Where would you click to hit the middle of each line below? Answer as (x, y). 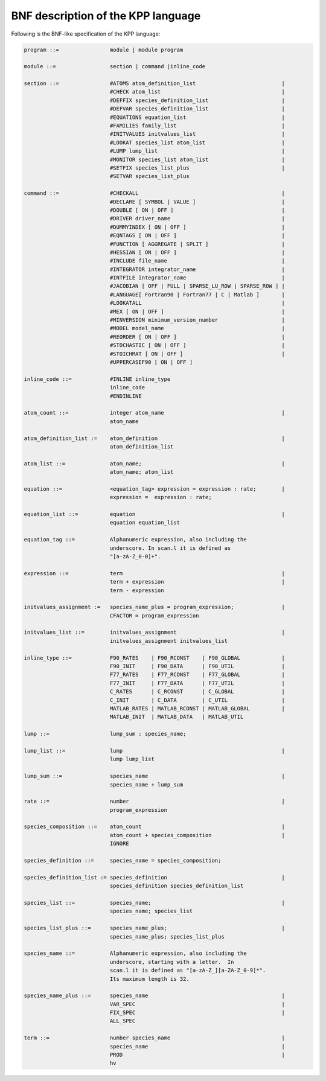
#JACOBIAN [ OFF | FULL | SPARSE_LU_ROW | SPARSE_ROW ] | (197, 286)
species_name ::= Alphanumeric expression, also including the (135, 953)
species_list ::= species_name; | (154, 903)
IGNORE (119, 844)
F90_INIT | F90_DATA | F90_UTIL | (197, 666)
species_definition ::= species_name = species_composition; (123, 861)
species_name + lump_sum (146, 784)
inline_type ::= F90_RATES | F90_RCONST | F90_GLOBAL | (154, 658)
